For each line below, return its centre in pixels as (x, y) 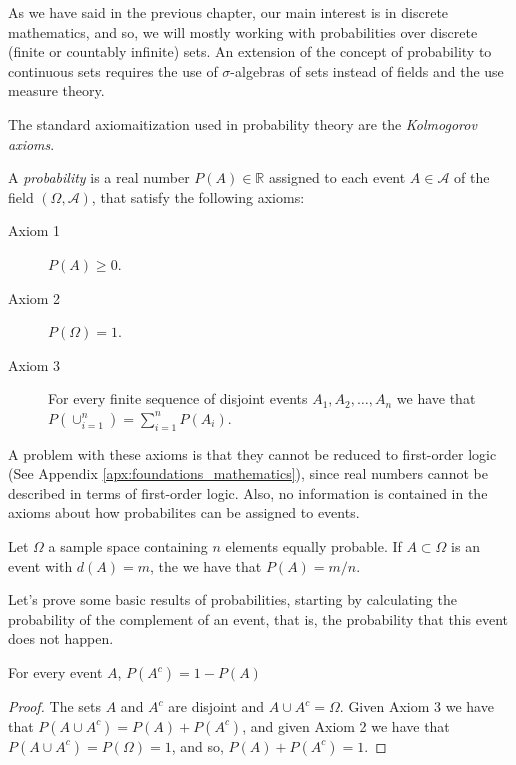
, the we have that (206, 565)
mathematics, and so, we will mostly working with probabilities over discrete (243, 31)
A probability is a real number (99, 177)
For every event (55, 672)
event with (40, 565)
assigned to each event (337, 177)
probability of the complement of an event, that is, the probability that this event (258, 618)
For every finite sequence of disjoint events (178, 398)
